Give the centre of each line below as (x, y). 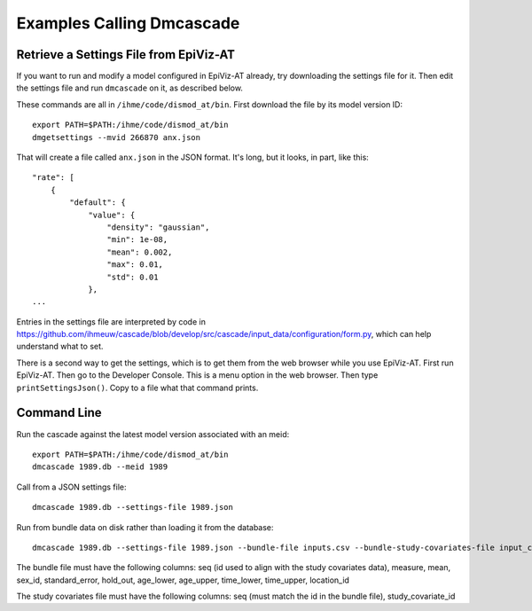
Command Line (59, 413)
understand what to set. (60, 347)
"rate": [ (53, 178)
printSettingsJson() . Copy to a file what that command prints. (137, 388)
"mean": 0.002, (140, 252)
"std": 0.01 (133, 277)
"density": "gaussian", (158, 227)
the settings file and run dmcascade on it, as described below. (130, 88)
